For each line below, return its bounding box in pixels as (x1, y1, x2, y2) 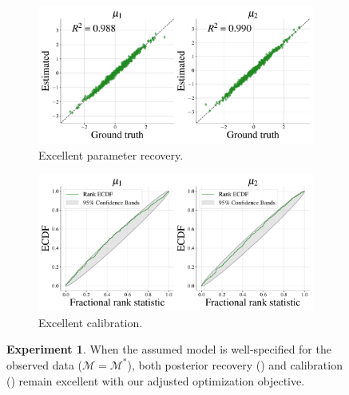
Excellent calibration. (38, 314, 143, 330)
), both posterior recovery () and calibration (127, 356, 343, 373)
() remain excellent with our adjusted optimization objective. (6, 372, 305, 389)
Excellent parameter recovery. (38, 146, 184, 163)
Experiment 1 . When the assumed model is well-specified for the (6, 341, 331, 357)
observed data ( (6, 356, 83, 373)
